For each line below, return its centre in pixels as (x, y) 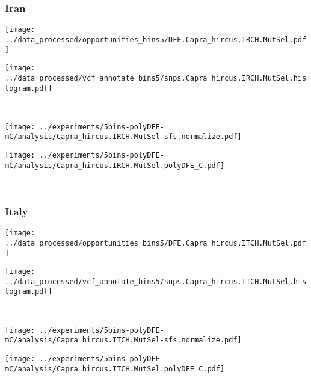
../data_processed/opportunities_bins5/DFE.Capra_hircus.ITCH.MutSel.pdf (156, 243)
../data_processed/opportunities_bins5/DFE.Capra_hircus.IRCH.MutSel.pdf (156, 39)
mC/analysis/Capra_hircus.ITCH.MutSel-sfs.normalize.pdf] (123, 340)
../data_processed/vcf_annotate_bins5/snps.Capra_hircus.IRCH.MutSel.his (156, 78)
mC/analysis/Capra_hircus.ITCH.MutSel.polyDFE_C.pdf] (115, 369)
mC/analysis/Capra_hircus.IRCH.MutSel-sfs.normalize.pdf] (123, 137)
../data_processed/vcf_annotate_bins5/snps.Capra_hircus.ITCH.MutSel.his (156, 281)
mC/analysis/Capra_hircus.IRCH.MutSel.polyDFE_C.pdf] (115, 165)
